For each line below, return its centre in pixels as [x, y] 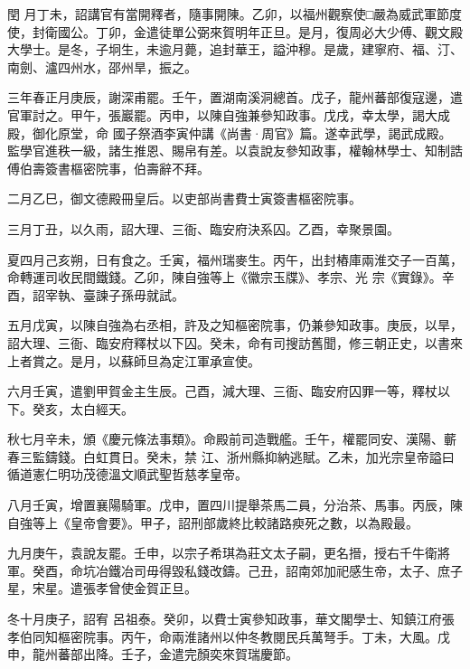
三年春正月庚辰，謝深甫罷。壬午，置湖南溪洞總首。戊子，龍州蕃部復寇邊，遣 [235, 97]
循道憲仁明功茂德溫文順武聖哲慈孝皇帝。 [127, 474]
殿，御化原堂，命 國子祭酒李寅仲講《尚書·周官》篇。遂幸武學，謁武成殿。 [230, 132]
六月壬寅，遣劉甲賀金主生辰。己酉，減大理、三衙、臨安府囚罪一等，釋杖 [222, 391]
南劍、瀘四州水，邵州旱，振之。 [102, 66]
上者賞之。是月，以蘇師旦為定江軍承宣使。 [134, 360]
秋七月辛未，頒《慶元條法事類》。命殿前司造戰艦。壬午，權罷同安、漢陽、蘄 [232, 439]
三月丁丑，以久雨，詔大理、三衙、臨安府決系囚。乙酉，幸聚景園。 [203, 228]
